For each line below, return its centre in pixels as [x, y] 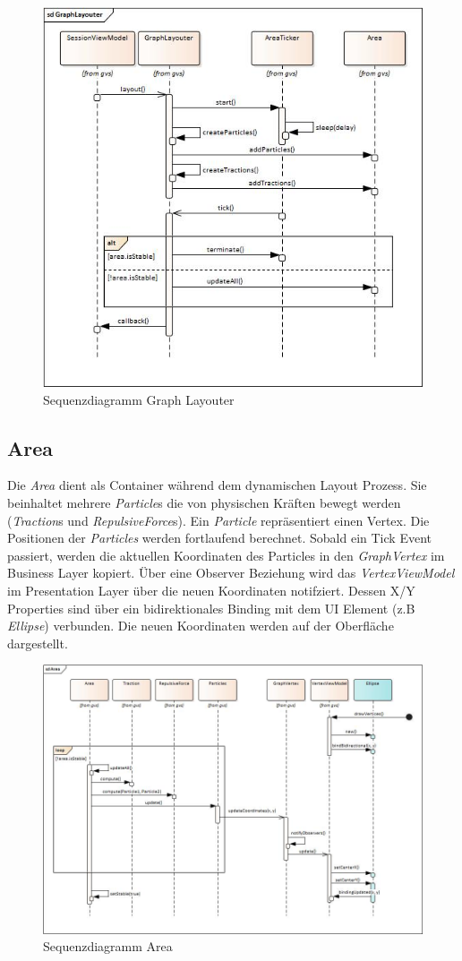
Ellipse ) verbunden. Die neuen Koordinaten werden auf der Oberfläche [201, 626]
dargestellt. [38, 643]
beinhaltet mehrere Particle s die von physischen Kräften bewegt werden [204, 502]
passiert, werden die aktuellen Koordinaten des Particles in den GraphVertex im [226, 555]
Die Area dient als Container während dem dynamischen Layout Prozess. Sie [217, 485]
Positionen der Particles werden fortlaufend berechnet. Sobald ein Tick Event [219, 538]
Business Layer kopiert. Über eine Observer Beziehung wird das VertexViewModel [231, 573]
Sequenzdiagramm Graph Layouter [139, 399]
